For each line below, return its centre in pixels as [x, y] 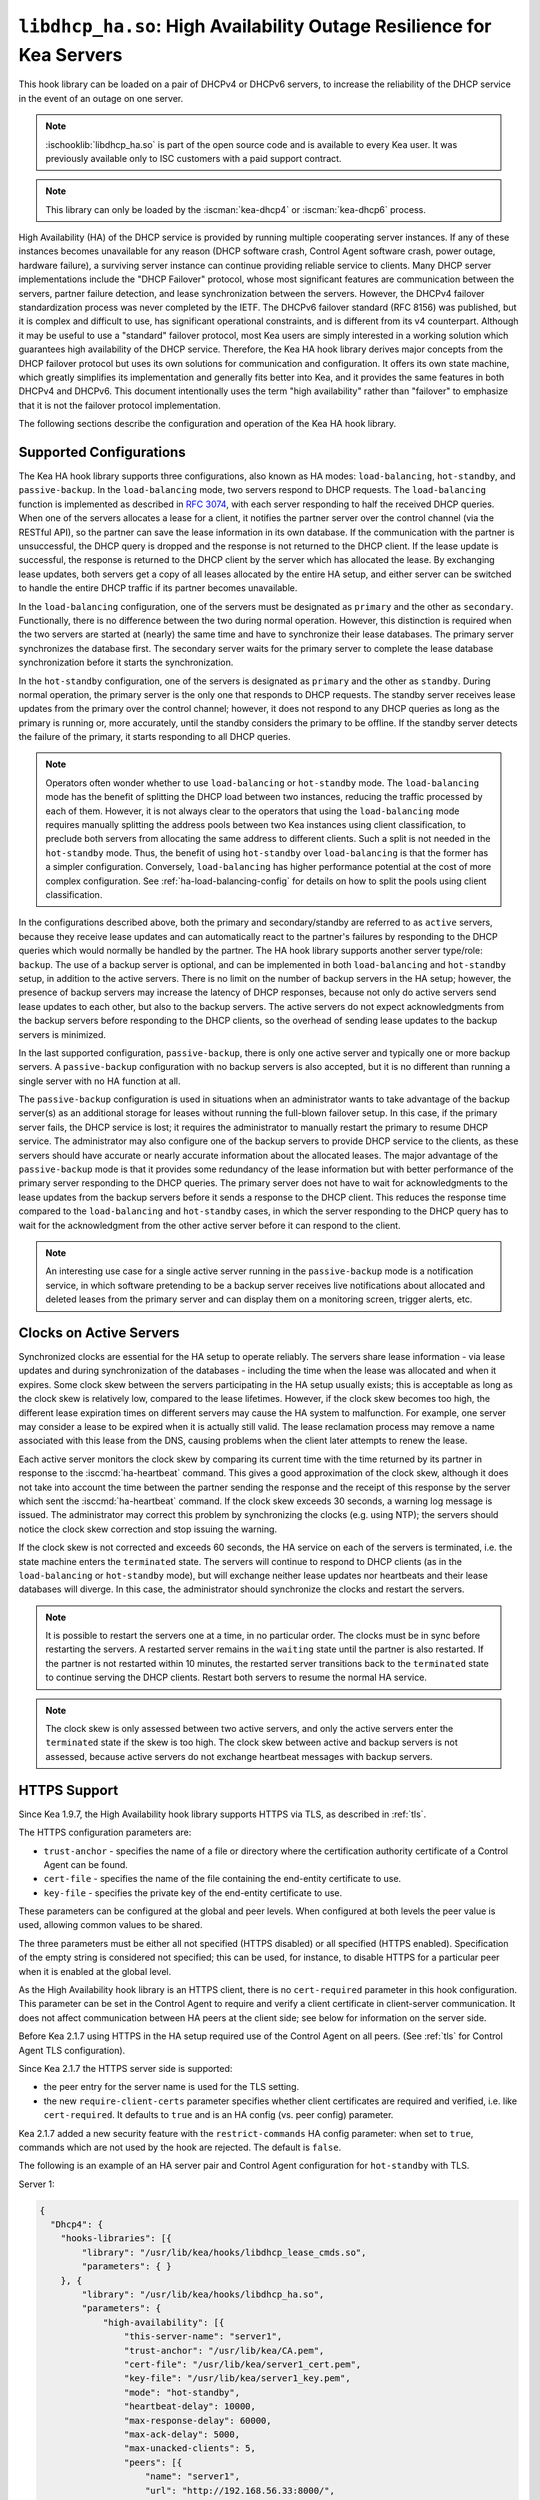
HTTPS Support [68, 1790]
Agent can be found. [86, 1864]
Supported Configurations [102, 451]
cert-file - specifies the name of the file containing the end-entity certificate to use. [222, 1879]
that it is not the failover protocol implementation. [119, 405]
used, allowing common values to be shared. [110, 1925]
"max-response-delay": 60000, [197, 2420]
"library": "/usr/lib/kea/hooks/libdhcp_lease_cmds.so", [224, 2252]
